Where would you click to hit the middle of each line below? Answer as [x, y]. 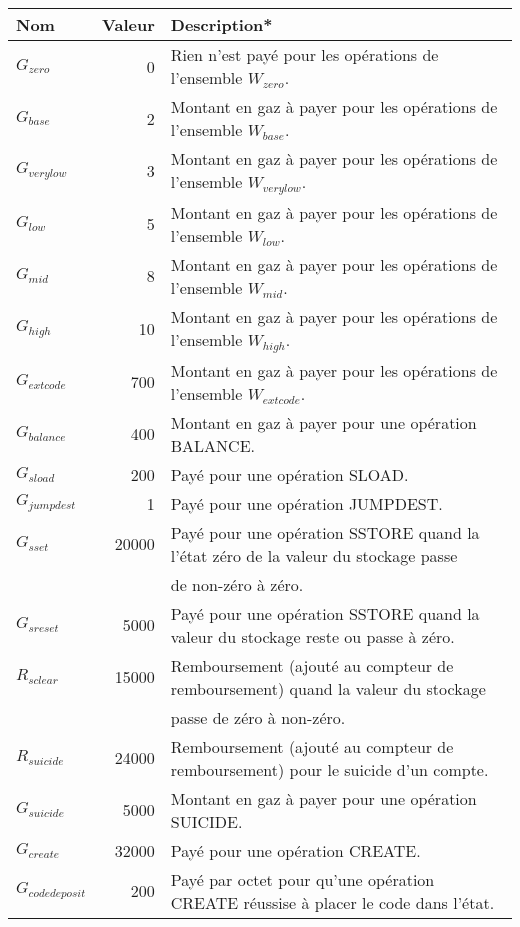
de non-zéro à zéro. [237, 584]
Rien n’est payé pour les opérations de [304, 54]
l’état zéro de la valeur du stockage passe [314, 555]
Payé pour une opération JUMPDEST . [306, 503]
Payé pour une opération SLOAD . [289, 474]
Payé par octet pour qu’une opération [302, 879]
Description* [221, 24]
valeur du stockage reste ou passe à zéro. [312, 636]
